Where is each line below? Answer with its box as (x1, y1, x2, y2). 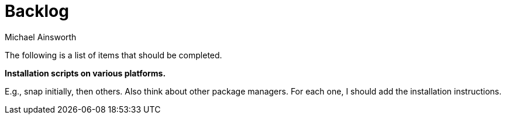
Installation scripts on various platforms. (5, 68, 166, 78)
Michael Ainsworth (5, 32, 77, 42)
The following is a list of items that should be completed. (5, 50, 222, 60)
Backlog (5, 1, 69, 21)
